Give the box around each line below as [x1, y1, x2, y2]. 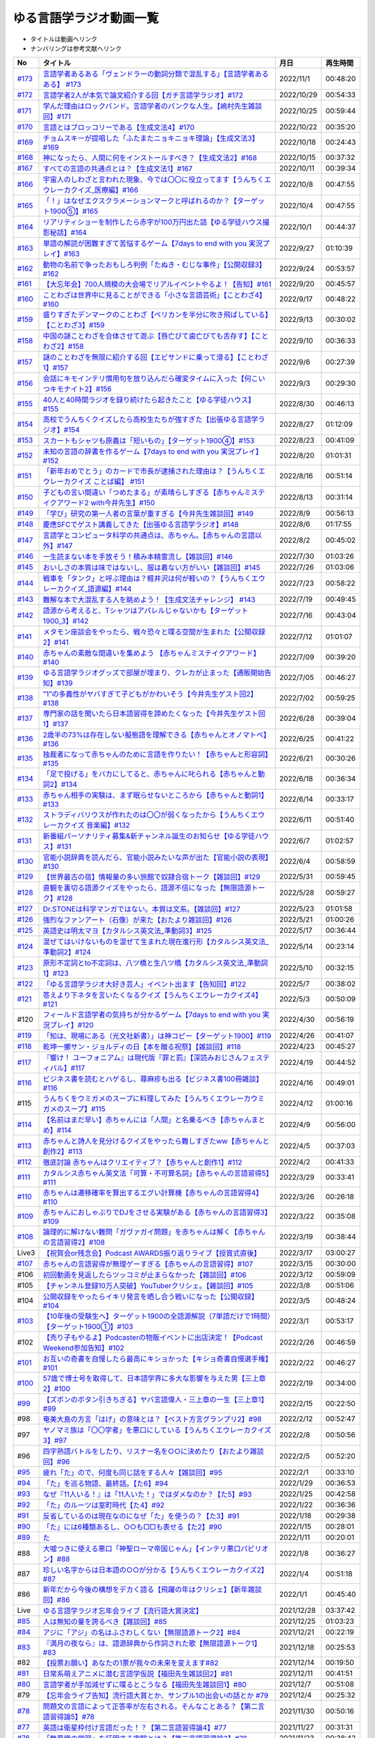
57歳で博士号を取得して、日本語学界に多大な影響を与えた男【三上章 [42, 1374, 267, 1383]
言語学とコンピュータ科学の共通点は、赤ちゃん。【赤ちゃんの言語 [42, 530, 256, 540]
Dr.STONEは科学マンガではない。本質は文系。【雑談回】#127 [42, 904, 241, 914]
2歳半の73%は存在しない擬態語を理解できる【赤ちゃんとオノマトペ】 [42, 730, 271, 740]
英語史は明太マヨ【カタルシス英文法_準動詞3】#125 [42, 926, 212, 936]
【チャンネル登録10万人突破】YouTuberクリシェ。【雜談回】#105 [42, 1281, 253, 1291]
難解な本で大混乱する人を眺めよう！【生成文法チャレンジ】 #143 [42, 595, 256, 605]
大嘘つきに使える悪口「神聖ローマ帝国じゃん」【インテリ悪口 [42, 1544, 241, 1554]
